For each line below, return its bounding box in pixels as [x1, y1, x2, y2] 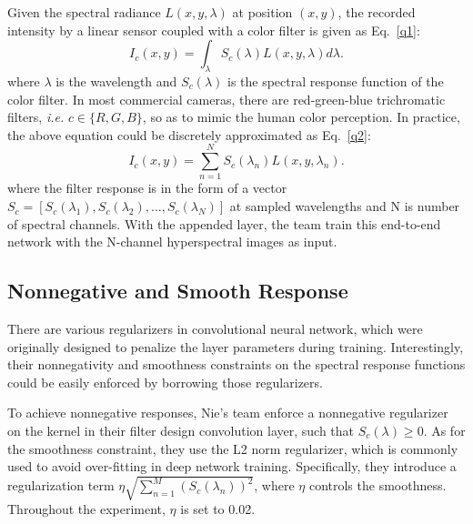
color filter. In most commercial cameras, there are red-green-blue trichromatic [7, 89, 446, 108]
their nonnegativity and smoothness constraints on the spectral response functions [7, 355, 466, 374]
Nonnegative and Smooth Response [7, 277, 348, 305]
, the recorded [337, 3, 416, 21]
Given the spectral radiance [7, 3, 161, 21]
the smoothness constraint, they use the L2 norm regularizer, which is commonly [7, 438, 458, 458]
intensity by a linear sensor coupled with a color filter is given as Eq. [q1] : [7, 20, 420, 39]
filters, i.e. [7, 107, 65, 126]
